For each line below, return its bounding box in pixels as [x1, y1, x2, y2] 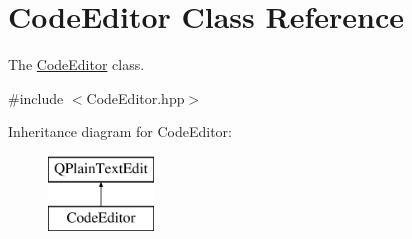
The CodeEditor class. [8, 54, 145, 75]
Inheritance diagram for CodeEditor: [8, 121, 232, 142]
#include [8, 87, 64, 108]
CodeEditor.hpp [86, 87, 185, 108]
